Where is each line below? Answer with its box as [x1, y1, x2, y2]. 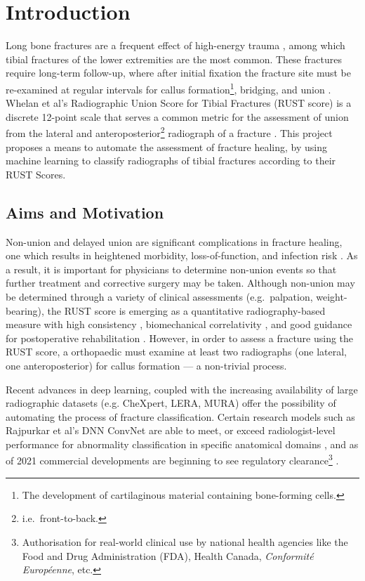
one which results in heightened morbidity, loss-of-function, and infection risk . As [6, 248, 358, 263]
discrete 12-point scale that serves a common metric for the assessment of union [6, 109, 349, 124]
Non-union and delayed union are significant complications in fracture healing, [6, 234, 343, 249]
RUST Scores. [6, 167, 66, 181]
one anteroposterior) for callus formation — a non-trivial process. [6, 358, 287, 372]
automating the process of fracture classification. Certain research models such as [6, 409, 355, 424]
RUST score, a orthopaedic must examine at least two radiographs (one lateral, [6, 344, 347, 359]
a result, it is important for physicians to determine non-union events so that [6, 261, 337, 276]
